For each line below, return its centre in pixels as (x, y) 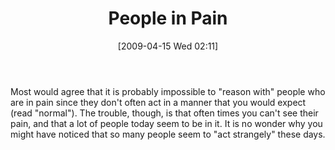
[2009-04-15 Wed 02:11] (168, 46)
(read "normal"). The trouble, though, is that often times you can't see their (164, 113)
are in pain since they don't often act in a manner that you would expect (158, 102)
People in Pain (168, 18)
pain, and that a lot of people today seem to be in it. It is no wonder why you (166, 123)
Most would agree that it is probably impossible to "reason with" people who (168, 91)
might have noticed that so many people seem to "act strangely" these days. (168, 134)
